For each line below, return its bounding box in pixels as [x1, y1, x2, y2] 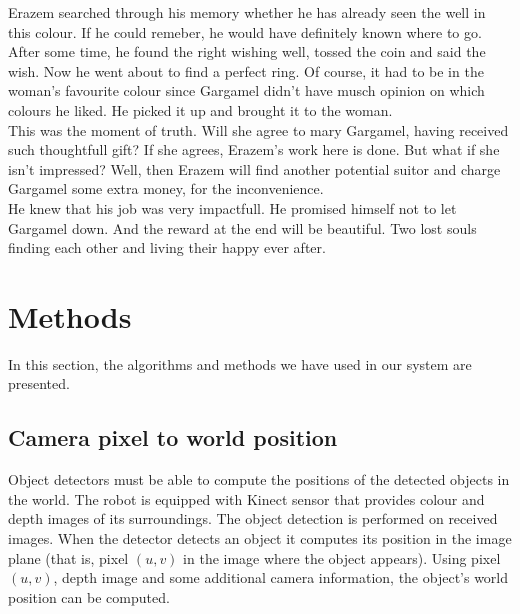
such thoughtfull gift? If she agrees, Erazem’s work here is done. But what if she [8, 139, 500, 160]
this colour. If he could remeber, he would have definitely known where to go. [8, 21, 482, 42]
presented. [8, 373, 70, 394]
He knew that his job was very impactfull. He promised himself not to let [8, 197, 457, 218]
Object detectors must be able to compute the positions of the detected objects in [8, 469, 510, 490]
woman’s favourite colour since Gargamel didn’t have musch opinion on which [8, 80, 485, 101]
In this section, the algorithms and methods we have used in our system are [8, 353, 472, 374]
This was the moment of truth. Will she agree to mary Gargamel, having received [8, 119, 509, 140]
